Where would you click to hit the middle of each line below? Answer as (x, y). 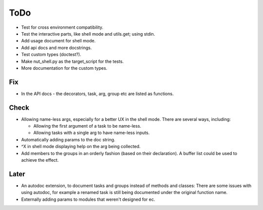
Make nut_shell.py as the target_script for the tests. (73, 61)
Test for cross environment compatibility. (62, 27)
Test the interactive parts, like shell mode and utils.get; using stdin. (88, 34)
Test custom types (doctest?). (51, 55)
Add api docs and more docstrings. (56, 48)
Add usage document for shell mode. (58, 41)
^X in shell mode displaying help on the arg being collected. (81, 147)
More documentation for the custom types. (64, 68)
